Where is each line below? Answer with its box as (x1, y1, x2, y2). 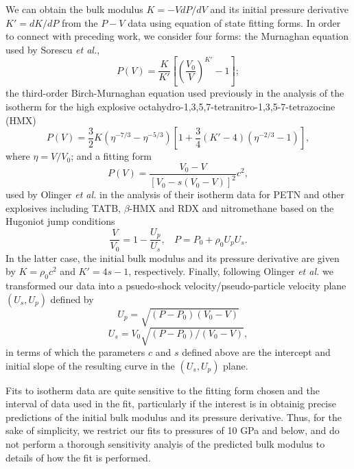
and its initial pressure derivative (210, 2, 349, 16)
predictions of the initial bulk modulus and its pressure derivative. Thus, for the (5, 409, 342, 424)
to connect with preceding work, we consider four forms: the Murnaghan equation (5, 29, 349, 43)
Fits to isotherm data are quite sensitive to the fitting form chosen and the (5, 383, 320, 397)
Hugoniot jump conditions (5, 214, 115, 228)
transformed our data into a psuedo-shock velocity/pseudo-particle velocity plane (5, 278, 346, 293)
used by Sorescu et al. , (5, 42, 100, 56)
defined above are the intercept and (182, 344, 331, 359)
